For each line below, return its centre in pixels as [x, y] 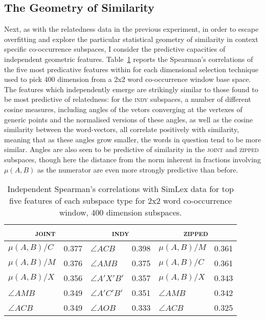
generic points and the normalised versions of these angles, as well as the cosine [129, 119]
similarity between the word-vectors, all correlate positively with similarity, [122, 129]
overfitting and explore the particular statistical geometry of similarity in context [131, 39]
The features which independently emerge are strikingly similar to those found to [131, 89]
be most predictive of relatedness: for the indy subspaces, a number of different [128, 99]
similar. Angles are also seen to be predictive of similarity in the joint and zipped [131, 149]
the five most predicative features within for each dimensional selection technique [131, 69]
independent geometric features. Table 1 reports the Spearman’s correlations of [129, 59]
